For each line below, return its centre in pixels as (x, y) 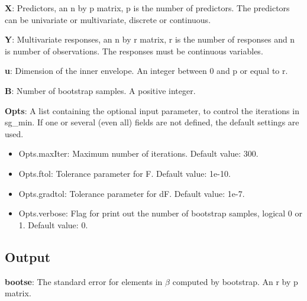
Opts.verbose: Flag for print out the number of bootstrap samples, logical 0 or (160, 213)
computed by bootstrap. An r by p (235, 281)
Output (28, 256)
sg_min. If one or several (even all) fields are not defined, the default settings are (152, 122)
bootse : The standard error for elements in (84, 281)
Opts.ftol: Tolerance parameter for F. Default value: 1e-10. (125, 173)
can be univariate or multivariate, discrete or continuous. (108, 19)
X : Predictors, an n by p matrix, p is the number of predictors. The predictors (147, 8)
